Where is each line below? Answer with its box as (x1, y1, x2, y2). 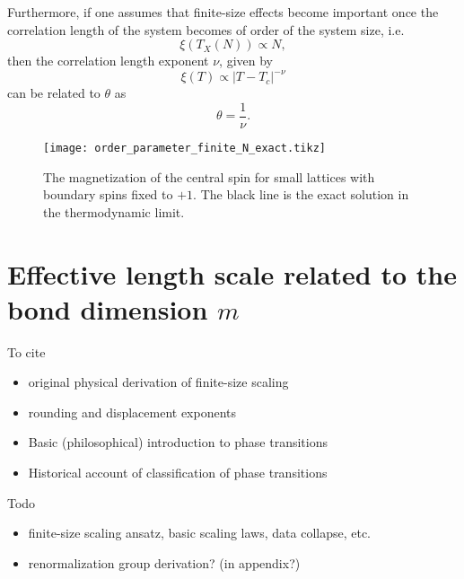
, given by (219, 51, 273, 70)
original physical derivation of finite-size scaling (28, 373, 289, 391)
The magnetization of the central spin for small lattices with (43, 167, 375, 186)
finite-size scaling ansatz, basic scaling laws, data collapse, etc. (28, 523, 372, 542)
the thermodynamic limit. (43, 202, 185, 221)
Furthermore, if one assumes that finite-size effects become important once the (7, 3, 439, 21)
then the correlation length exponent (7, 51, 209, 70)
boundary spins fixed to (43, 185, 173, 204)
